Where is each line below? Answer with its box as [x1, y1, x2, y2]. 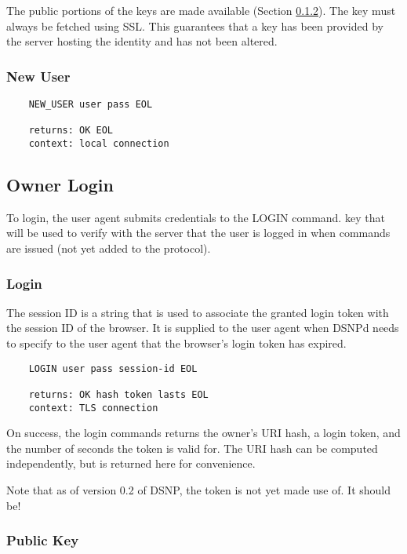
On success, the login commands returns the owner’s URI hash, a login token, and [6, 425, 401, 441]
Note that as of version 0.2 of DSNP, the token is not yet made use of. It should [6, 482, 391, 498]
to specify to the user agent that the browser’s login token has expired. [6, 335, 347, 352]
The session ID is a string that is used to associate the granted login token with [6, 304, 389, 320]
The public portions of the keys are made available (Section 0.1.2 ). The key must [6, 2, 396, 18]
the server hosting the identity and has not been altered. [6, 33, 278, 49]
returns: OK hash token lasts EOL [28, 388, 209, 400]
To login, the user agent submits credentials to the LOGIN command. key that [6, 209, 385, 225]
